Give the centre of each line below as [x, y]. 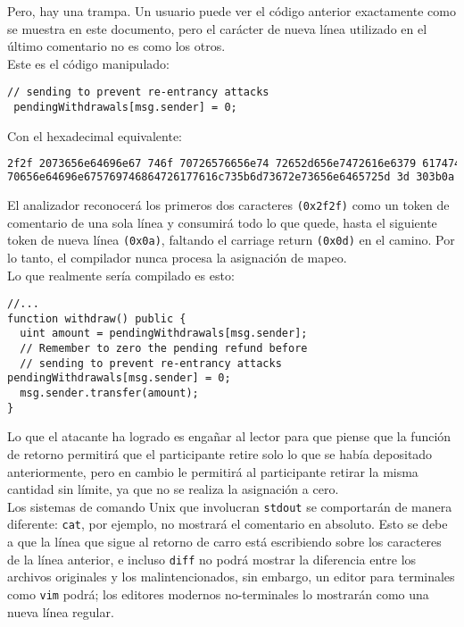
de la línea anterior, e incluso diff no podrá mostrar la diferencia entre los [212, 559]
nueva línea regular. [61, 611]
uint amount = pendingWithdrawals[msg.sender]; [164, 334]
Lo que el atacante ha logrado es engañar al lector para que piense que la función [229, 436]
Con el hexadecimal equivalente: [95, 135]
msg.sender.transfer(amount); [109, 393]
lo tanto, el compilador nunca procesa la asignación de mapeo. [177, 257]
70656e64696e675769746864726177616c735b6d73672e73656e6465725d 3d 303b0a [231, 177]
